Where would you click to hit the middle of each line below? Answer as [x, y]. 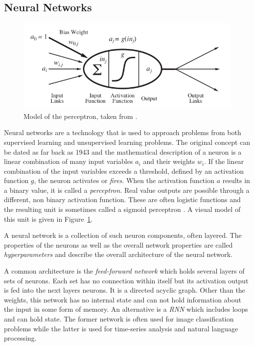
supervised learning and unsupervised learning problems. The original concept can [127, 142]
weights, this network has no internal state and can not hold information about [123, 299]
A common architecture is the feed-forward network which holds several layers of [124, 271]
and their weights [169, 161]
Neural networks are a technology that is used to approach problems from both [123, 132]
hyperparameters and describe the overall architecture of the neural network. [118, 254]
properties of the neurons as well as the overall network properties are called [118, 244]
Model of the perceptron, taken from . [81, 116]
